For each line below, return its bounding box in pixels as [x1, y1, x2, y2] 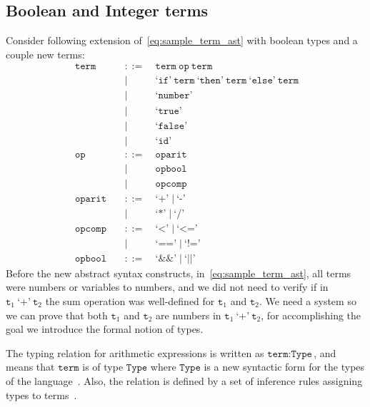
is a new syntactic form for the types [204, 359, 365, 374]
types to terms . [6, 387, 77, 402]
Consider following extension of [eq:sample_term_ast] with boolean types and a [6, 33, 358, 48]
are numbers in [156, 307, 221, 322]
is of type [82, 359, 124, 374]
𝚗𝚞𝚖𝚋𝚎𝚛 [158, 91, 190, 101]
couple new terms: [6, 46, 85, 61]
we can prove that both [6, 307, 108, 322]
